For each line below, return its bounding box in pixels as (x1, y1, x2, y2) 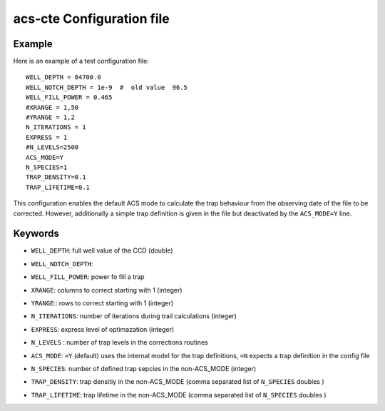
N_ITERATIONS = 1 (26, 123, 86, 131)
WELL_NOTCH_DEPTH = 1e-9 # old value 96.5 (26, 83, 188, 91)
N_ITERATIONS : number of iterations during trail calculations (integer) (31, 312, 237, 320)
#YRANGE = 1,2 (26, 113, 75, 121)
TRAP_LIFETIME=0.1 (26, 183, 91, 191)
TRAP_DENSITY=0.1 (26, 173, 86, 181)
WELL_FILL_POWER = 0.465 (26, 93, 113, 101)
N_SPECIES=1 (26, 163, 68, 171)
